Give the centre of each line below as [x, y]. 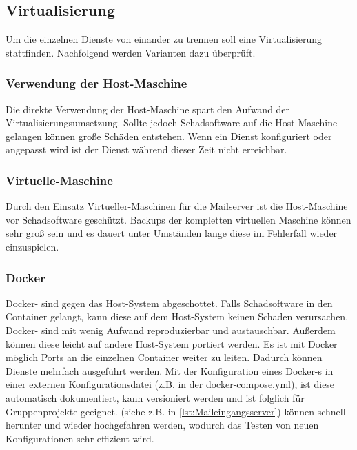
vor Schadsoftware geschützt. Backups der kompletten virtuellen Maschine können [178, 219]
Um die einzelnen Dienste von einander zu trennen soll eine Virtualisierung [164, 39]
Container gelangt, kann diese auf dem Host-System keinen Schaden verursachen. [177, 316]
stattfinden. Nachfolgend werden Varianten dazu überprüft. [131, 52]
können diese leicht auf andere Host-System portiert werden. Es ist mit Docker [172, 343]
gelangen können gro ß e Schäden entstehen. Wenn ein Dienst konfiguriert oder [169, 136]
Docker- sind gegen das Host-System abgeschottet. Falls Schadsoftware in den [169, 303]
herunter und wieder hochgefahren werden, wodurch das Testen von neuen [162, 425]
